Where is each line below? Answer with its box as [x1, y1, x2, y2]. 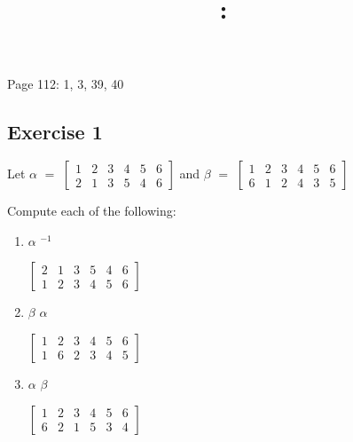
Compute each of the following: [7, 201, 176, 220]
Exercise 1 [7, 118, 103, 146]
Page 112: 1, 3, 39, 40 [7, 75, 124, 93]
